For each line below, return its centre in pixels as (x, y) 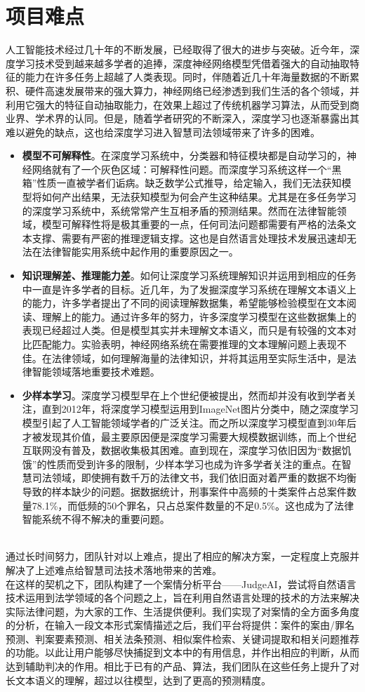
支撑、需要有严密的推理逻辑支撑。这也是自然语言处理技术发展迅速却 (189, 238)
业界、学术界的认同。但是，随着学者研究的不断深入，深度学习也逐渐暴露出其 (182, 118)
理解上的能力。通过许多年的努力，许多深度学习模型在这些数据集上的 (199, 316)
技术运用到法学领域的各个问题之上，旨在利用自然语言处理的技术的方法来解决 (182, 598)
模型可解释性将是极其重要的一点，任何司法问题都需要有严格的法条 (194, 224)
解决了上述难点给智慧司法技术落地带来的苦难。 (114, 570)
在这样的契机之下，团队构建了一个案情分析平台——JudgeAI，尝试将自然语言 (181, 584)
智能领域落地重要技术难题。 (96, 372)
